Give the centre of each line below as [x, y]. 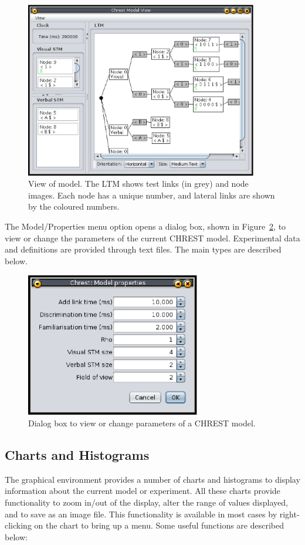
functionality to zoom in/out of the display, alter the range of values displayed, [146, 502]
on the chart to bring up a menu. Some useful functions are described [159, 525]
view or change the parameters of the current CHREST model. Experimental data [152, 238]
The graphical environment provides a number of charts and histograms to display [152, 479]
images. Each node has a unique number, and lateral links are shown [152, 195]
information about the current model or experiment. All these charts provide [143, 491]
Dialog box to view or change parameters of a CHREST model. [142, 423]
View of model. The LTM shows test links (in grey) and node [138, 184]
